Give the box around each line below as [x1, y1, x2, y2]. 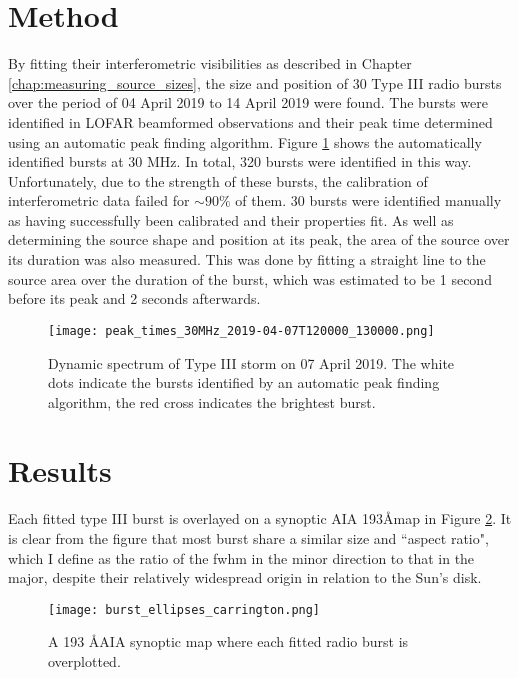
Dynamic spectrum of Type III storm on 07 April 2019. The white [48, 352, 455, 373]
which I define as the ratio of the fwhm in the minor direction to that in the [8, 547, 475, 568]
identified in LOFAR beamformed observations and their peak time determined [8, 111, 493, 132]
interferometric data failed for [8, 190, 190, 211]
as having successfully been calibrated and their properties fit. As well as [8, 209, 454, 230]
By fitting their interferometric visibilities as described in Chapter [8, 53, 412, 74]
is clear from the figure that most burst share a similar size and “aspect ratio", [8, 528, 489, 548]
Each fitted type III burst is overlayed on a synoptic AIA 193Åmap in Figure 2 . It [8, 508, 512, 529]
